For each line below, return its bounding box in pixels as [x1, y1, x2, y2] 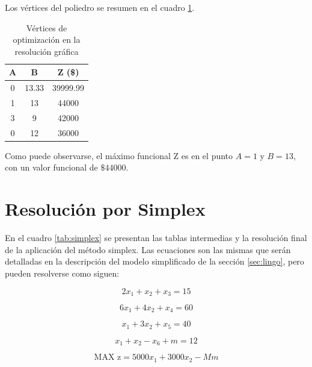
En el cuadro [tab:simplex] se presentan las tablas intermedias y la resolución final [5, 231, 307, 244]
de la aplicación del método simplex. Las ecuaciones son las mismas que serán [5, 243, 291, 256]
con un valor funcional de [5, 161, 98, 174]
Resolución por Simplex [5, 196, 206, 221]
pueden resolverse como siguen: [5, 266, 120, 279]
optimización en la [13, 33, 81, 46]
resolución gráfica [14, 45, 79, 57]
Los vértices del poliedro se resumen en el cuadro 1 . [5, 1, 195, 13]
